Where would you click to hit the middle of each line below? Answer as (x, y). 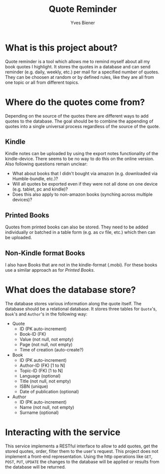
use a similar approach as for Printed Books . (50, 270)
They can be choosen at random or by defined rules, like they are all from (80, 77)
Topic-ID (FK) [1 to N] (41, 371)
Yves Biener (83, 23)
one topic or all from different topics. (42, 82)
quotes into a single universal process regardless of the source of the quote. (82, 126)
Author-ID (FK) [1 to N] (42, 365)
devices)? (22, 200)
